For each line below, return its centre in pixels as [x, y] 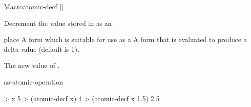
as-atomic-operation [34, 81]
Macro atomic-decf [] [34, 6]
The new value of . [32, 65]
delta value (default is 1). [42, 49]
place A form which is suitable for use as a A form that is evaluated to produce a [125, 39]
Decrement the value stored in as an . [60, 23]
